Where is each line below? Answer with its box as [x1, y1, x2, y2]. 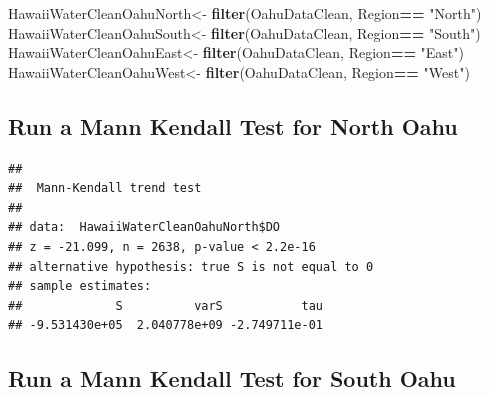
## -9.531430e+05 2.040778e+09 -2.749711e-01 [8, 318, 323, 333]
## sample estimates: [8, 279, 152, 294]
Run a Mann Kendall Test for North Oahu [8, 110, 458, 141]
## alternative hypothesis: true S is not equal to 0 [8, 259, 374, 274]
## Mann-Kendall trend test [8, 181, 202, 196]
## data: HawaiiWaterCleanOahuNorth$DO [8, 220, 281, 235]
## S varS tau [8, 298, 323, 313]
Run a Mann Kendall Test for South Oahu [8, 363, 456, 394]
